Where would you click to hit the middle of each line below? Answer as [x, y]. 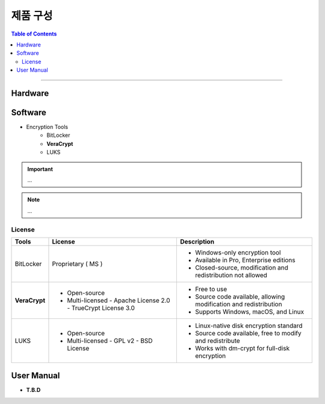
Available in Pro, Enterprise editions [245, 260]
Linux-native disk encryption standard [249, 326]
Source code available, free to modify [248, 333]
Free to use [211, 289]
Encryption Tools [47, 127]
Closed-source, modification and [242, 267]
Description [197, 241]
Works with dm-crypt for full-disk [242, 348]
